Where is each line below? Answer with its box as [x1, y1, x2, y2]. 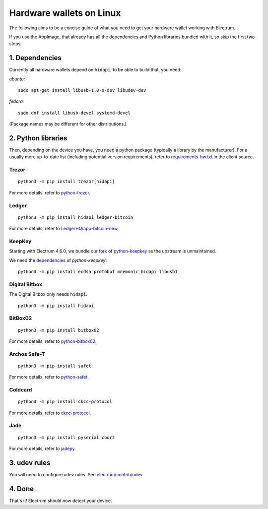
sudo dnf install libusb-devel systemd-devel [18, 110, 131, 116]
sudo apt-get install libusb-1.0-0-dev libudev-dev [18, 87, 146, 93]
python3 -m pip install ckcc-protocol [18, 399, 113, 404]
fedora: [9, 98, 24, 104]
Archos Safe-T [9, 350, 45, 357]
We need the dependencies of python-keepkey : [9, 257, 107, 263]
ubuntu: [9, 76, 25, 82]
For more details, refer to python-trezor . [9, 190, 90, 195]
